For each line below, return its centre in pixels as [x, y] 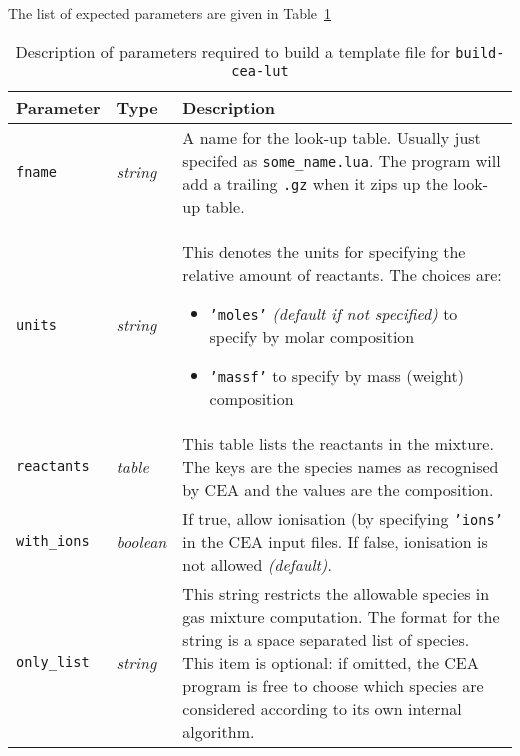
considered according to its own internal [322, 708]
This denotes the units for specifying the [324, 251]
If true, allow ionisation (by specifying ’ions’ [342, 518]
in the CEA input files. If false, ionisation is [335, 541]
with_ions [53, 541]
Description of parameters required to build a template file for [233, 51]
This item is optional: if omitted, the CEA [330, 662]
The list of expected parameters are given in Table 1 [170, 13]
